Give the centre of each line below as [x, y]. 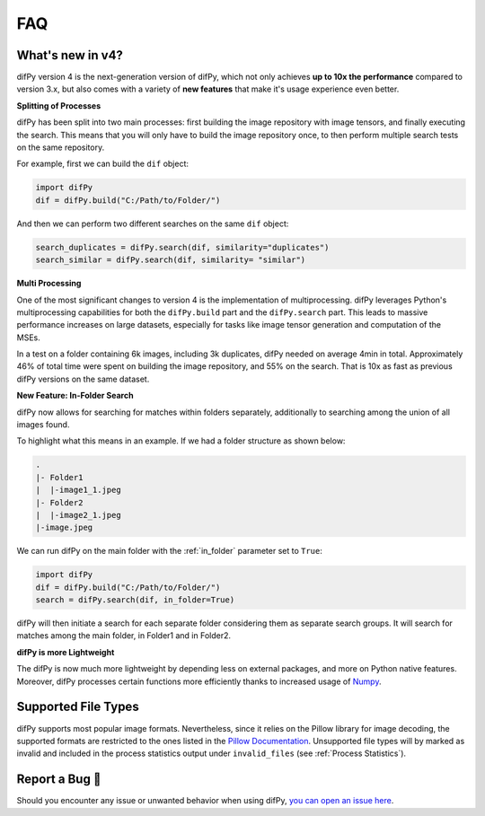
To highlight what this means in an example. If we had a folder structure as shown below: [181, 441]
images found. [43, 425]
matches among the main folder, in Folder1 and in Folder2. [124, 636]
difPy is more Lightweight [66, 652]
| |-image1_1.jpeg [78, 490]
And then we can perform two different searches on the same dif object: [153, 224]
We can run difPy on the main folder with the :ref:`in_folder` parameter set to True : [170, 551]
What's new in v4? [70, 55]
